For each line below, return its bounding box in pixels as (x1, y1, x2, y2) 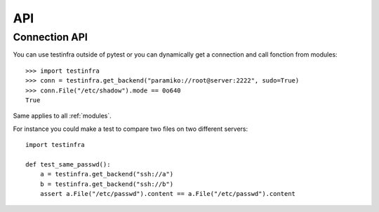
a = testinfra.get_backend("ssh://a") (39, 170, 174, 178)
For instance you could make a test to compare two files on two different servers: (13, 125, 248, 133)
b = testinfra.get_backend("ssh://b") (39, 180, 174, 188)
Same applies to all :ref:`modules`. (13, 112, 112, 120)
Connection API (13, 31, 88, 43)
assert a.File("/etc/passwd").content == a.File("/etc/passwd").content (39, 190, 296, 198)
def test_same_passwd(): (25, 160, 111, 168)
